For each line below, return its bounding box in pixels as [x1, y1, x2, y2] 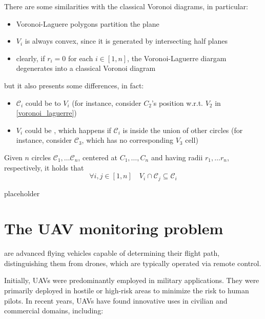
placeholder [4, 187, 40, 198]
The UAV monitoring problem [4, 218, 223, 239]
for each [68, 52, 93, 63]
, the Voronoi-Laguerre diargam [127, 52, 227, 63]
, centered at [78, 152, 117, 162]
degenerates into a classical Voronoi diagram [16, 63, 156, 73]
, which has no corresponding [81, 135, 173, 145]
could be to [25, 97, 61, 108]
